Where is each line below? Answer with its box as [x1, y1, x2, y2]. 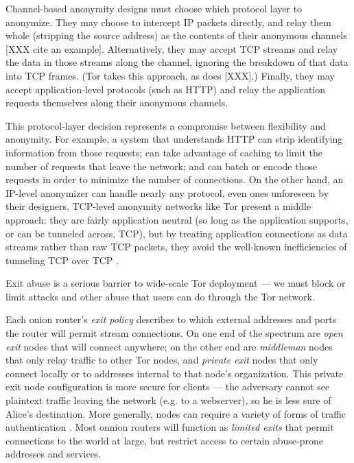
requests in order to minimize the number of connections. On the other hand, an [5, 172, 344, 187]
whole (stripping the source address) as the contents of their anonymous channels [5, 28, 347, 43]
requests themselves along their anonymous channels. [5, 95, 228, 110]
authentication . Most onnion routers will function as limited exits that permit [5, 420, 334, 434]
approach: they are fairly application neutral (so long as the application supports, [5, 212, 349, 226]
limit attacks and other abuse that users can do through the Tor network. [5, 289, 315, 303]
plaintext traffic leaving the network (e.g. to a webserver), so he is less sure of [5, 393, 331, 407]
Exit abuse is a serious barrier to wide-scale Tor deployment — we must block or [5, 276, 346, 290]
